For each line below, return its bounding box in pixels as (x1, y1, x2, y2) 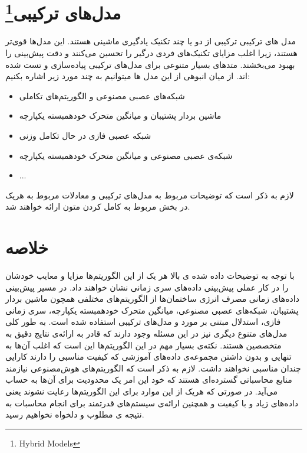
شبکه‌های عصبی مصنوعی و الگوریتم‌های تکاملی (19, 89, 185, 102)
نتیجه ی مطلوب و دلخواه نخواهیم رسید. (5, 408, 144, 421)
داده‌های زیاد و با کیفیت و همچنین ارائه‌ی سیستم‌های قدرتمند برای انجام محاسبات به (5, 396, 298, 409)
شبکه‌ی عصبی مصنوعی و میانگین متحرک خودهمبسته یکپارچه (19, 149, 233, 161)
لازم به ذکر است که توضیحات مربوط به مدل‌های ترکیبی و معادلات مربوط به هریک (5, 188, 294, 201)
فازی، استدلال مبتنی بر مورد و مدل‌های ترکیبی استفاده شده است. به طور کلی (5, 315, 281, 328)
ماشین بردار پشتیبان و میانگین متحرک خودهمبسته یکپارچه (19, 109, 222, 122)
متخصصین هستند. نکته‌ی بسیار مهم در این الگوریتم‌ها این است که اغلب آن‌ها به (5, 338, 282, 351)
